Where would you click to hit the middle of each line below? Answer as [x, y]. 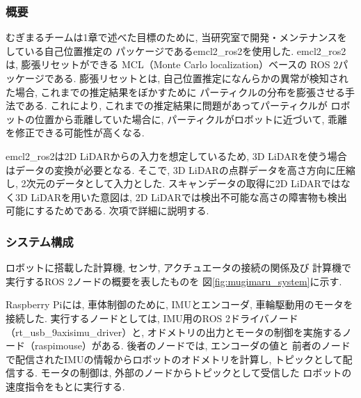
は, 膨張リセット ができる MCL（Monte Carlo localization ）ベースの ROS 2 [172, 64]
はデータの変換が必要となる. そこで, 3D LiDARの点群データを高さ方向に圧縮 [180, 169]
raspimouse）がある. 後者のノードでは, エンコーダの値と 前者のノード [192, 345]
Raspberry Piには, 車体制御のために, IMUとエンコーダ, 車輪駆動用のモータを [179, 304]
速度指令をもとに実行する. [65, 386]
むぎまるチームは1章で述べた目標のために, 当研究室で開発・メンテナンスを [176, 37]
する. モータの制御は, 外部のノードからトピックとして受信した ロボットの [183, 373]
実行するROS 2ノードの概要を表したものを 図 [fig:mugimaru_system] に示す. [174, 281]
